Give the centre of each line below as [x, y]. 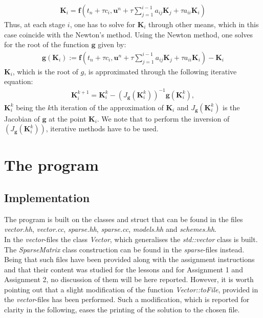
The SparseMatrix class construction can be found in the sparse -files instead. [124, 249]
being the [31, 107]
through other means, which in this [204, 24]
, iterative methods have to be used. [102, 128]
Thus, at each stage [35, 24]
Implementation [47, 197]
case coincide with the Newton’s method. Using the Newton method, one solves [129, 34]
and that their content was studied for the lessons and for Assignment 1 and [124, 269]
